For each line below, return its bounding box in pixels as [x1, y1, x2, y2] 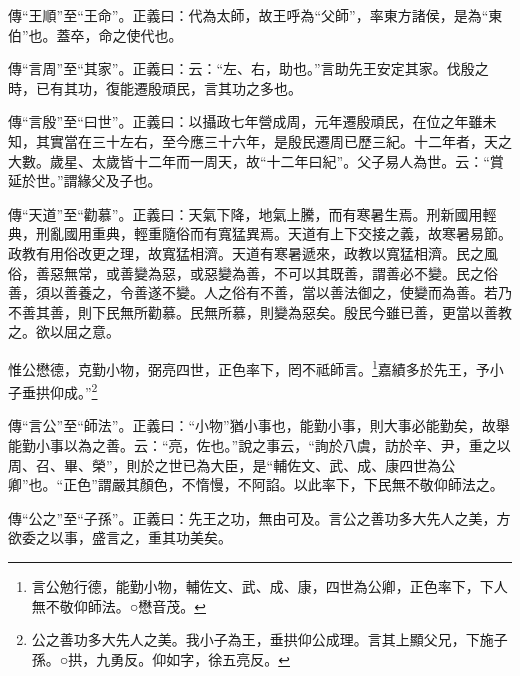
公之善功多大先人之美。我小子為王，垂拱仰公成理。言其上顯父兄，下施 [31, 629, 494, 650]
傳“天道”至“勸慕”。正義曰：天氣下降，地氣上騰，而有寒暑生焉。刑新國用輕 [8, 203, 497, 224]
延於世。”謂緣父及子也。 [8, 170, 162, 191]
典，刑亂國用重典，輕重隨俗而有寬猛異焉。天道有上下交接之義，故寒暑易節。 [8, 223, 512, 244]
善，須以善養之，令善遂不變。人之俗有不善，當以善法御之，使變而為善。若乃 [8, 282, 512, 303]
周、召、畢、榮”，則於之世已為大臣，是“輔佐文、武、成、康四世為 [8, 454, 442, 475]
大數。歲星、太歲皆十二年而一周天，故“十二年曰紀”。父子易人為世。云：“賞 [8, 150, 504, 171]
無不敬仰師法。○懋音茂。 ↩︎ [31, 595, 206, 616]
